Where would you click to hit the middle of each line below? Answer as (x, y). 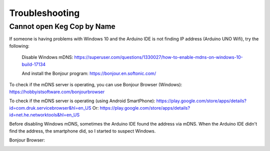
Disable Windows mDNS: (47, 57)
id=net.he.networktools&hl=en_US (44, 115)
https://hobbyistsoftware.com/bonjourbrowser (57, 92)
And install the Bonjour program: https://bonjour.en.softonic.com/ (89, 73)
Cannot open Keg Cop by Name (62, 26)
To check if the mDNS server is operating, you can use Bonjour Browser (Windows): (96, 85)
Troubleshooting (44, 13)
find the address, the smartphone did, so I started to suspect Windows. (82, 131)
